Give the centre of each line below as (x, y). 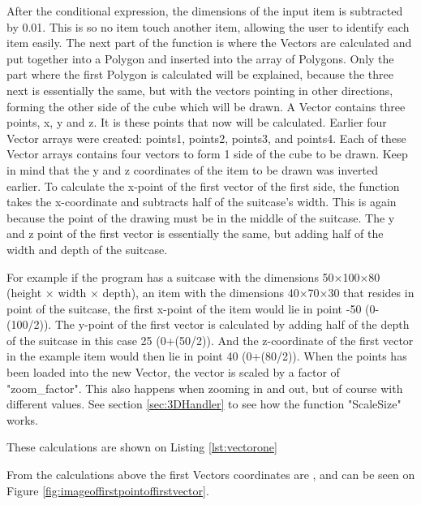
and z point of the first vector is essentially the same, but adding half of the (195, 233)
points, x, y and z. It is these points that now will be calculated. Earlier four (197, 122)
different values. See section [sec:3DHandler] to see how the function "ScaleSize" (204, 404)
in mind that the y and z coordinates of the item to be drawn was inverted (192, 169)
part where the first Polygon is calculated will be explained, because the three (200, 74)
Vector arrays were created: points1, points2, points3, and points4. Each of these (206, 138)
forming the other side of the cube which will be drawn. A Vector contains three (206, 106)
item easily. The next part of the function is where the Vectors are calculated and (209, 43)
